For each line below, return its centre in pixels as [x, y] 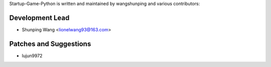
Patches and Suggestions [50, 44]
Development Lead [39, 18]
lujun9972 [32, 56]
